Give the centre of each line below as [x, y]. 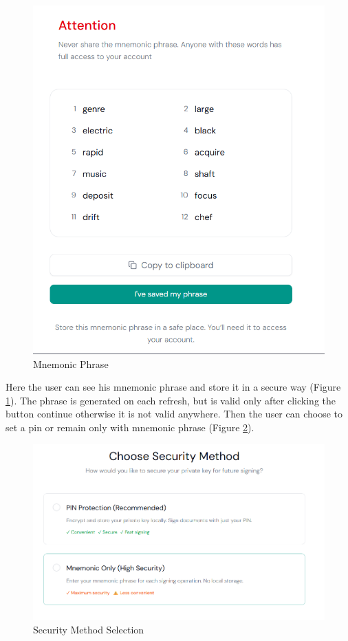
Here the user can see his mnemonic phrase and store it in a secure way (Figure [173, 387]
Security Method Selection [89, 629]
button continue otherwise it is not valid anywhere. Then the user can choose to [174, 414]
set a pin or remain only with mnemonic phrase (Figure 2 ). [130, 427]
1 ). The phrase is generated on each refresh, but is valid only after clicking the [171, 400]
